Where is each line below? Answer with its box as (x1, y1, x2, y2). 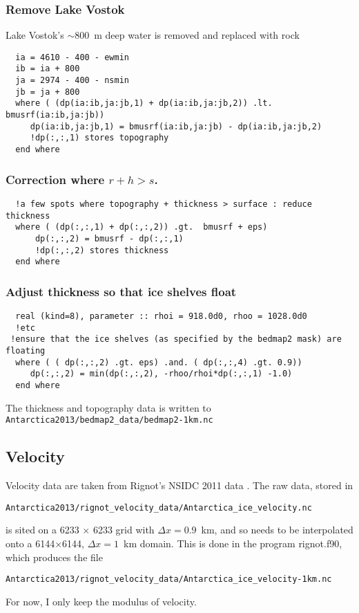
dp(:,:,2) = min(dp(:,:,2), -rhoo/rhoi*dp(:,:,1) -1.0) (30, 369, 293, 379)
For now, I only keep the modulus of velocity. (6, 594, 197, 608)
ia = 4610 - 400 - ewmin (15, 52, 129, 62)
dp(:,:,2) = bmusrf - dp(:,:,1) (35, 233, 184, 244)
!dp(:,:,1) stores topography (30, 133, 169, 143)
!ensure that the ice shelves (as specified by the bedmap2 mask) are (10, 334, 342, 345)
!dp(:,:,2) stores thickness (35, 245, 169, 255)
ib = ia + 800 (15, 64, 80, 74)
